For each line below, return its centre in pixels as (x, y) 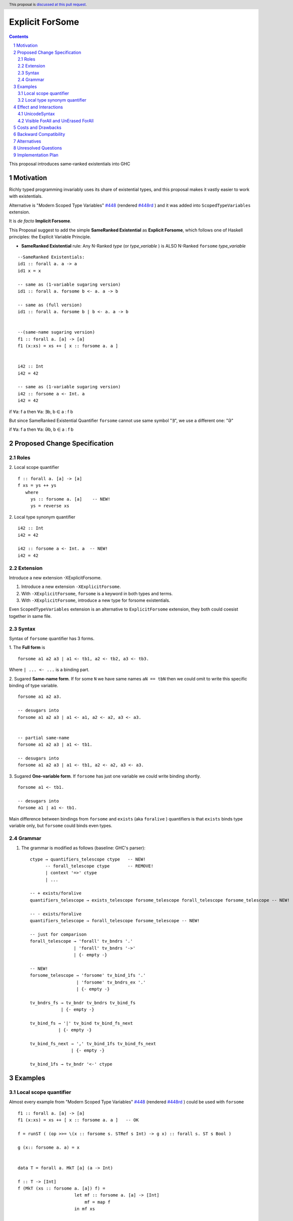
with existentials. (26, 196)
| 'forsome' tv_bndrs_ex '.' (111, 982)
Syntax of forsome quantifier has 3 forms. (52, 638)
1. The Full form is (27, 648)
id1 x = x (29, 271)
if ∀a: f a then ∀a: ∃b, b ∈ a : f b (41, 411)
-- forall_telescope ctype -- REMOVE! (99, 866)
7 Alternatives (27, 141)
